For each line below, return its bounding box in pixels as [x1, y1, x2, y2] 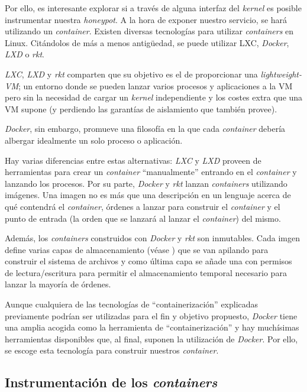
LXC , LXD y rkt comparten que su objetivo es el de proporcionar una [5, 67, 258, 80]
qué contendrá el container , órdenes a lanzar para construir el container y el [5, 200, 280, 212]
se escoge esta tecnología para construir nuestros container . [5, 344, 219, 357]
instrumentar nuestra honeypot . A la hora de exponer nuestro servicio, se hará [5, 13, 287, 25]
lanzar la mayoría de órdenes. [5, 278, 111, 290]
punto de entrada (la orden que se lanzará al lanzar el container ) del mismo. [5, 212, 281, 224]
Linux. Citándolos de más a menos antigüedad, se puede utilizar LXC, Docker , [5, 36, 289, 48]
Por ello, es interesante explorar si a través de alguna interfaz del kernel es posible [5, 2, 302, 14]
